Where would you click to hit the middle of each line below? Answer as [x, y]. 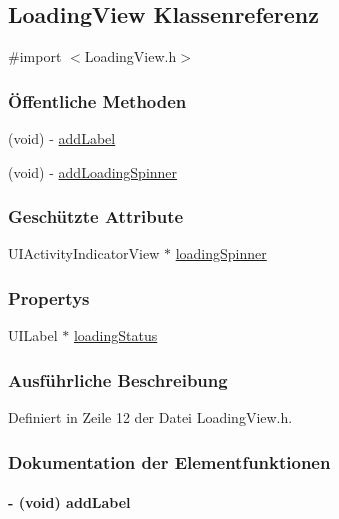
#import [35, 56]
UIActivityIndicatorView [84, 253]
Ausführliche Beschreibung [118, 379]
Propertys [49, 297]
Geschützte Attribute [96, 216]
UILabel [33, 335]
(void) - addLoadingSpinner [93, 171]
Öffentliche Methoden [97, 100]
